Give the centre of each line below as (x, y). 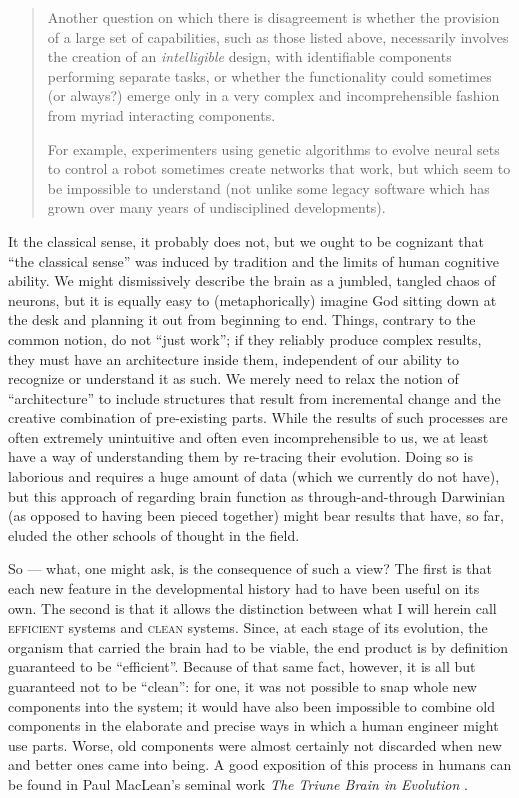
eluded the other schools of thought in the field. (154, 534)
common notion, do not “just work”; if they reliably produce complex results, (245, 338)
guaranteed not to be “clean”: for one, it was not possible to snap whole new (242, 686)
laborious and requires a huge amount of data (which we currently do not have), (254, 476)
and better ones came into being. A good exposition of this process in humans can (260, 764)
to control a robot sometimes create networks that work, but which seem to (279, 168)
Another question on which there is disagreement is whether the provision (273, 17)
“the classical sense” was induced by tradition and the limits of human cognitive (253, 260)
